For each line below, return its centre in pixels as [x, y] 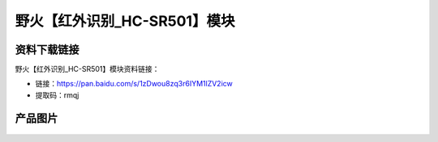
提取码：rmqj [57, 95]
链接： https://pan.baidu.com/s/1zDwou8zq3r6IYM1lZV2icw [134, 84]
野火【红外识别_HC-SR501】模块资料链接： [87, 69]
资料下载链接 [47, 50]
